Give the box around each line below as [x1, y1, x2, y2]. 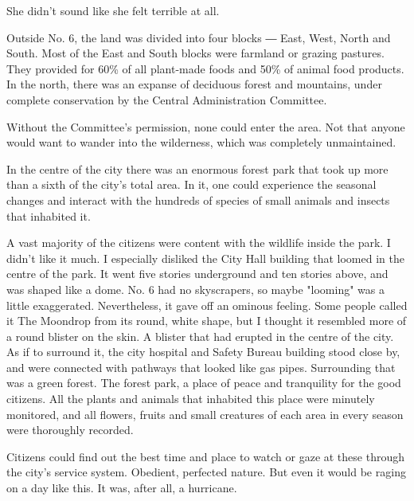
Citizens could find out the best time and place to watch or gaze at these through [6, 448, 404, 464]
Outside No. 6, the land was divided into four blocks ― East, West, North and [6, 29, 391, 45]
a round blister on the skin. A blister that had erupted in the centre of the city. [6, 327, 394, 344]
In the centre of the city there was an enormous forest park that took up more [6, 160, 389, 177]
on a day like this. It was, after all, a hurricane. [6, 479, 237, 496]
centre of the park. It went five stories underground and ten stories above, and [6, 265, 389, 282]
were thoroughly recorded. [6, 421, 134, 438]
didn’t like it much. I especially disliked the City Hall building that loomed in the [6, 249, 404, 266]
